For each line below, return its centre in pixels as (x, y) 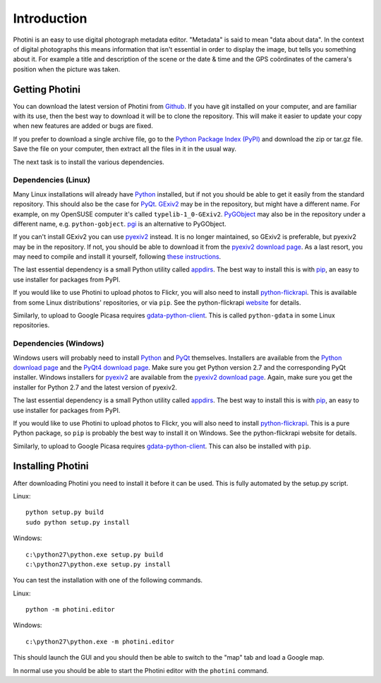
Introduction (50, 18)
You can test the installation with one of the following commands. (108, 580)
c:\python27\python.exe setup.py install (98, 564)
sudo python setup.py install (78, 522)
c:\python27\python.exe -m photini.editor (100, 641)
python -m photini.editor (71, 609)
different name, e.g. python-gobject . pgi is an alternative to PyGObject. (120, 223)
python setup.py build (65, 512)
